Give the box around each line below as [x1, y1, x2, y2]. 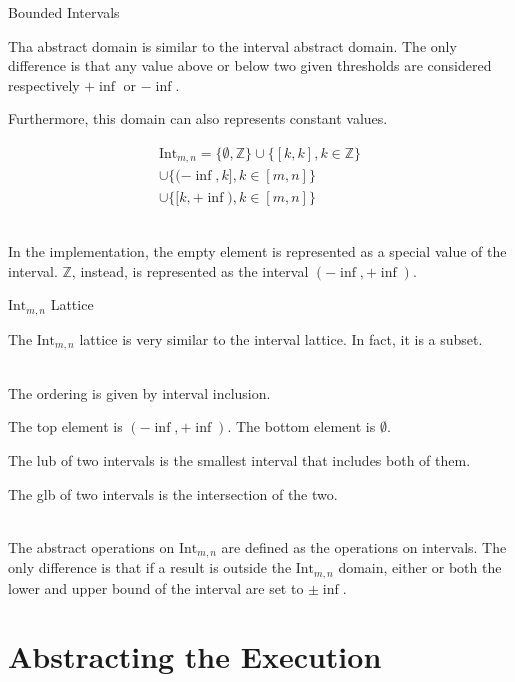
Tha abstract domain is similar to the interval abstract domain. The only [8, 35, 457, 56]
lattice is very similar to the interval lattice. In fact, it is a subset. [79, 328, 483, 349]
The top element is [8, 416, 123, 437]
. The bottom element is [227, 416, 376, 437]
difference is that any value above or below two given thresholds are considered [8, 55, 492, 76]
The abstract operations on [8, 536, 175, 557]
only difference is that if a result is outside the [8, 557, 292, 578]
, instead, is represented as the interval [71, 260, 309, 281]
